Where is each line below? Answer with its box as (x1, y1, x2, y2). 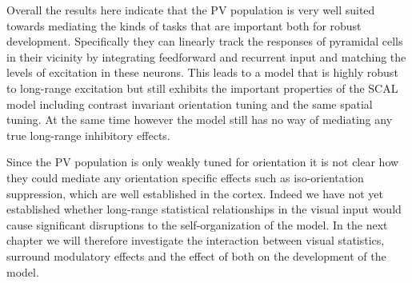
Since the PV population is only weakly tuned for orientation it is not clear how (6, 153, 399, 170)
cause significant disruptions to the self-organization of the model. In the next (6, 216, 388, 233)
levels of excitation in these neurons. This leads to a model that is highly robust (6, 64, 398, 81)
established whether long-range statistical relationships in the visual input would (6, 201, 402, 217)
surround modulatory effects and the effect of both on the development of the (6, 247, 386, 264)
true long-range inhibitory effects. (6, 126, 170, 143)
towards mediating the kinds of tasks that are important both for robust (6, 17, 362, 34)
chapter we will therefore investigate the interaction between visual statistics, (6, 232, 385, 249)
